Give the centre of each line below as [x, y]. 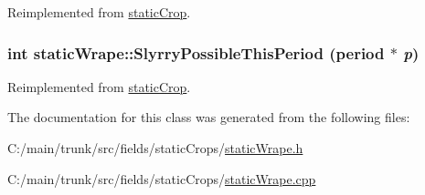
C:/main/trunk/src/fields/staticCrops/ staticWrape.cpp [162, 178]
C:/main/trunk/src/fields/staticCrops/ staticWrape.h [155, 148]
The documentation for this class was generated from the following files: [209, 117]
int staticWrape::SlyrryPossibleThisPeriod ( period [196, 52]
